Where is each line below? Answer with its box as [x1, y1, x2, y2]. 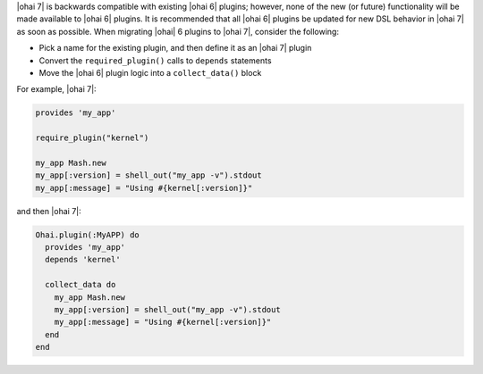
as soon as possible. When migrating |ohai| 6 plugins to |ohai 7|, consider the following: [16, 26, 340, 37]
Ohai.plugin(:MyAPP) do [35, 229, 140, 240]
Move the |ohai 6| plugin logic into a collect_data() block [38, 67, 262, 78]
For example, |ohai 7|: [16, 84, 97, 95]
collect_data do [45, 279, 116, 290]
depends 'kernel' [45, 254, 121, 265]
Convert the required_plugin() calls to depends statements [38, 54, 272, 66]
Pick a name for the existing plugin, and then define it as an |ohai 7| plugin [38, 43, 312, 54]
